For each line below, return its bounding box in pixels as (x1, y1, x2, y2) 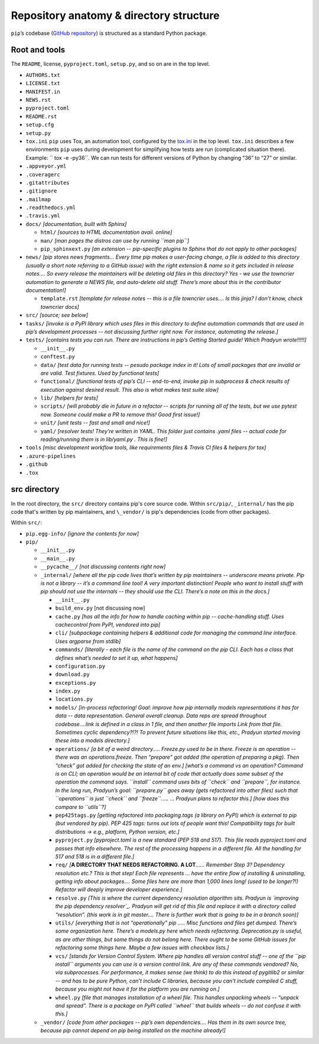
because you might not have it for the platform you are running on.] (55, 985, 220, 993)
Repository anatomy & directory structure (11, 9, 220, 22)
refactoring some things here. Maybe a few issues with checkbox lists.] (55, 944, 229, 951)
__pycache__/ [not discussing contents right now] (40, 563, 166, 571)
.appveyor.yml (25, 163, 67, 170)
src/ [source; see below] (25, 311, 89, 319)
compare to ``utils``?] (55, 803, 106, 810)
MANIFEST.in (25, 88, 60, 95)
